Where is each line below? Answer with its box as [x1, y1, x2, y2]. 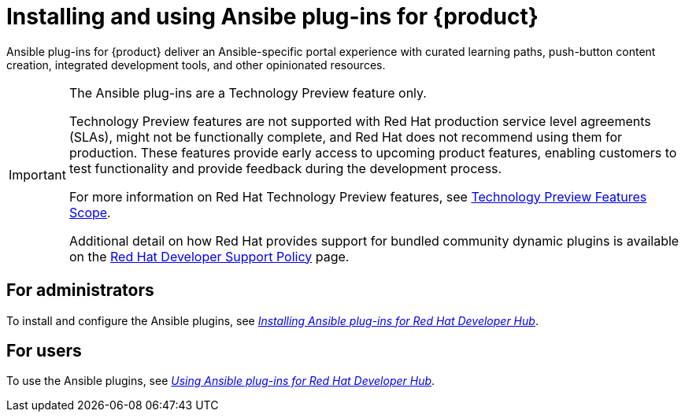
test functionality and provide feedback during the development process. [68, 160, 502, 176]
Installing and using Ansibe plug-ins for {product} [6, 3, 539, 30]
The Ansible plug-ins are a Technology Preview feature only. [68, 84, 427, 101]
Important [9, 166, 66, 183]
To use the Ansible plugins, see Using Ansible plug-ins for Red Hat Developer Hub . [6, 374, 435, 388]
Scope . [68, 204, 111, 220]
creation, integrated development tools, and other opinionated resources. [6, 57, 386, 72]
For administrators [6, 280, 154, 301]
